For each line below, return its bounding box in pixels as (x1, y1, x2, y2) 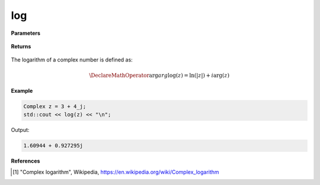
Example (11, 87, 33, 94)
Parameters (11, 30, 41, 37)
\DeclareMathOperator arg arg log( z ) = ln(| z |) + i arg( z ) (89, 72, 230, 79)
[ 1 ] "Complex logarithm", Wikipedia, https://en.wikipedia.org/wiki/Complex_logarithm (12, 168, 219, 176)
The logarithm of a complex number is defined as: (11, 56, 133, 63)
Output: (11, 126, 30, 134)
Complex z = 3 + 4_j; (23, 103, 87, 109)
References (11, 157, 40, 165)
